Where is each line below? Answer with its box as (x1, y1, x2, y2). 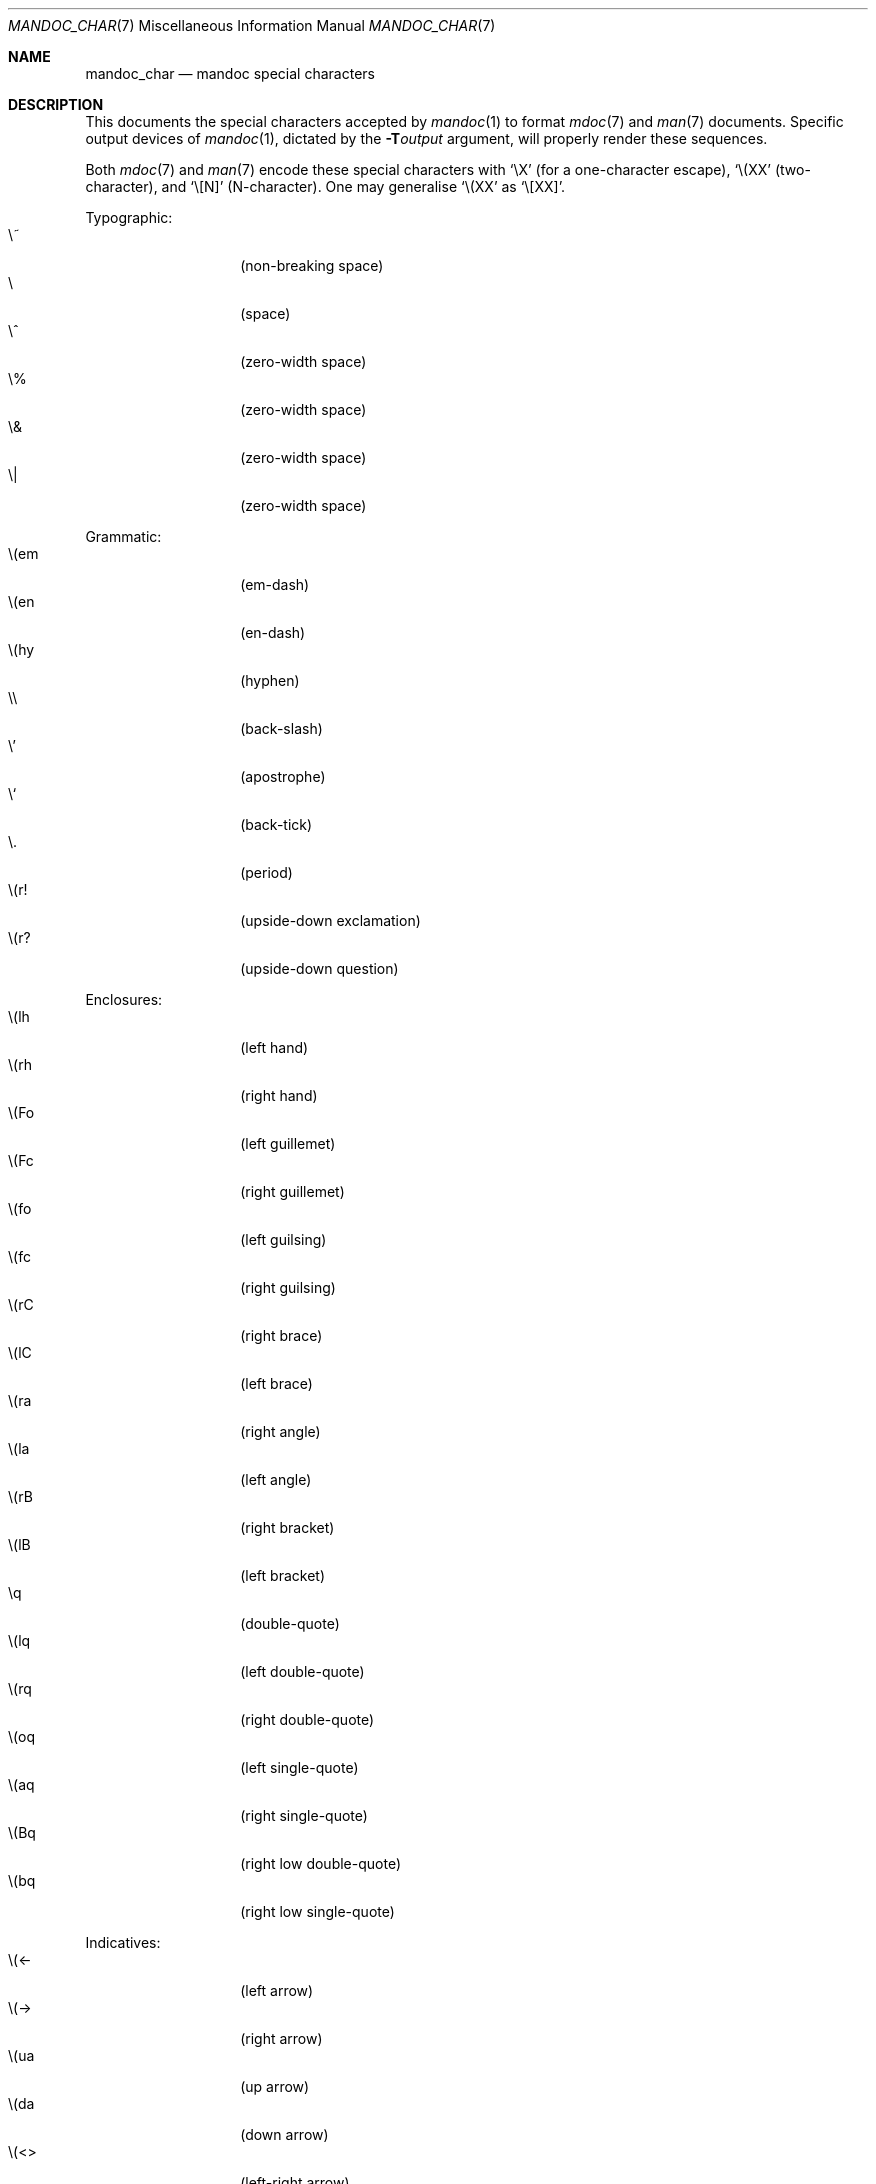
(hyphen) (240, 672, 300, 689)
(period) (240, 864, 293, 881)
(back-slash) (240, 720, 323, 737)
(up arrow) (240, 2078, 310, 2095)
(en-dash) (240, 624, 306, 641)
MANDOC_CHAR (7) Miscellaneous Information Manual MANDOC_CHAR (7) (8, 17, 496, 34)
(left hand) (240, 1039, 309, 1056)
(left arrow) (240, 1982, 314, 1999)
